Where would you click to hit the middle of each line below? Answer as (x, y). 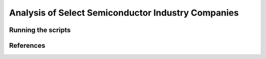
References (27, 46)
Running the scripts (40, 30)
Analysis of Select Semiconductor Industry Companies (124, 13)
